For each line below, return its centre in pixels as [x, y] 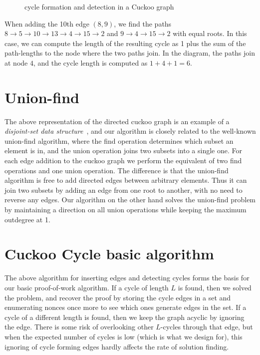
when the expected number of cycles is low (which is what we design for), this [124, 336]
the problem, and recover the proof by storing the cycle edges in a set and [118, 297]
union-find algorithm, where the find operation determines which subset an [119, 140]
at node [16, 62]
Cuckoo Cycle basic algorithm [109, 254]
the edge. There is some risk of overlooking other [79, 327]
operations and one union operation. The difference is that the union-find [117, 170]
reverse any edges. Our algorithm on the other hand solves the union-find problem [130, 200]
